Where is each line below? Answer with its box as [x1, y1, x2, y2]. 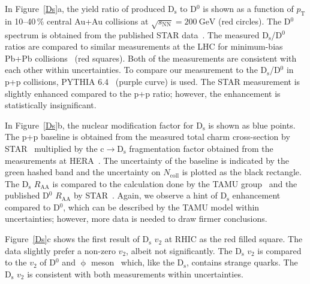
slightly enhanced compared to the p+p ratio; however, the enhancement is [5, 87, 281, 99]
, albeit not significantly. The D [126, 244, 242, 256]
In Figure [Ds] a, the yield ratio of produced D [5, 2, 174, 14]
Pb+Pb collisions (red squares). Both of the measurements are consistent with [5, 51, 297, 64]
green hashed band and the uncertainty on [5, 166, 161, 178]
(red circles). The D [218, 14, 291, 27]
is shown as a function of [203, 2, 294, 14]
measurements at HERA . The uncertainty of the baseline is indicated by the [5, 154, 290, 166]
